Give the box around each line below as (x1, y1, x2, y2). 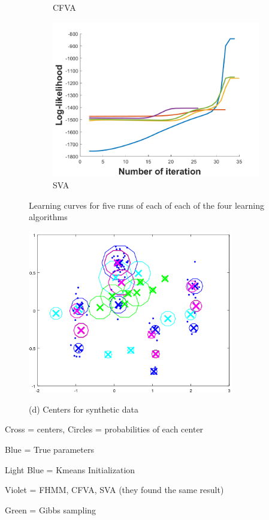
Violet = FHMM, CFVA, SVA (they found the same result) (5, 483, 224, 496)
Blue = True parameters (5, 443, 94, 455)
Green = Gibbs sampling (5, 503, 96, 516)
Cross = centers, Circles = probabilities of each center (5, 423, 204, 435)
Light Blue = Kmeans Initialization (5, 463, 135, 476)
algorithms (29, 211, 68, 223)
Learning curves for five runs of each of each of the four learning (29, 199, 264, 211)
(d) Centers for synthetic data (29, 402, 139, 415)
